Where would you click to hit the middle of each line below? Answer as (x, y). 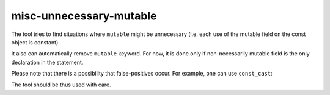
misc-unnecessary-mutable (84, 16)
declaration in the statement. (47, 62)
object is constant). (36, 42)
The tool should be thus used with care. (61, 85)
